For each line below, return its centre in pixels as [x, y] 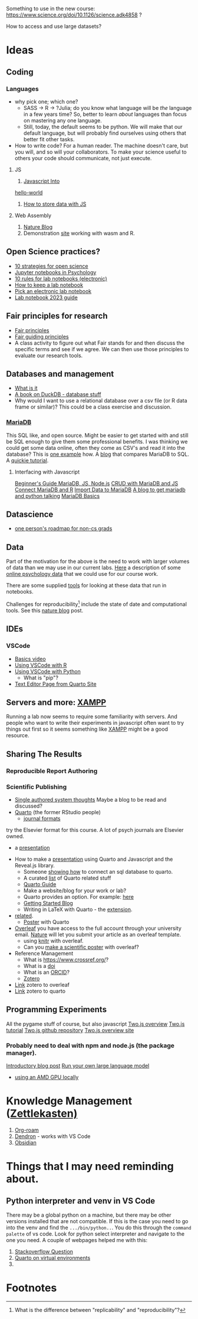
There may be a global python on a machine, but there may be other [89, 1215]
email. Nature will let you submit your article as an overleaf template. [98, 934]
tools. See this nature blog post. [45, 610]
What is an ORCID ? [46, 972]
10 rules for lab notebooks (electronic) [61, 278]
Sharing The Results [44, 754]
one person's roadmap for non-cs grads [63, 529]
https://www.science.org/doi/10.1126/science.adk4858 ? [74, 15]
